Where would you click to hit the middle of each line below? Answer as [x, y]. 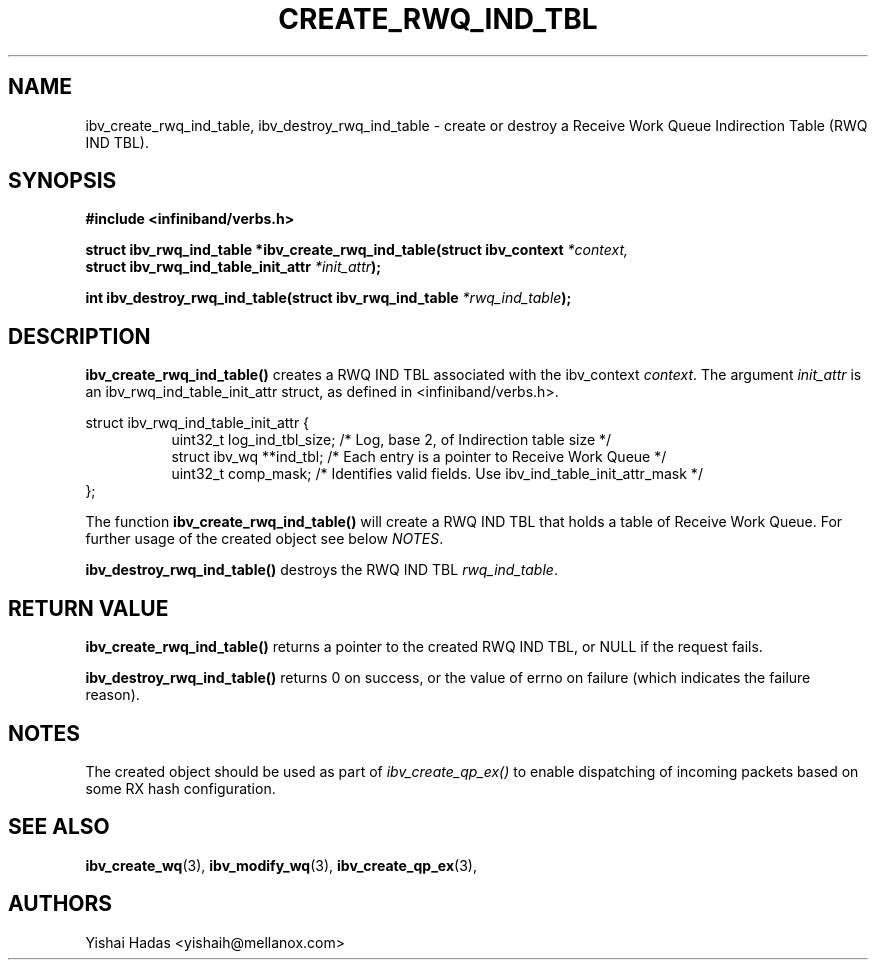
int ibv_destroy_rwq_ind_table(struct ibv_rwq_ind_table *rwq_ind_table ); [328, 298]
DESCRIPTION [79, 336]
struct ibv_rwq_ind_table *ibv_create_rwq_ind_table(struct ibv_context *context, [356, 250]
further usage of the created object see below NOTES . [264, 539]
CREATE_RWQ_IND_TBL [438, 19]
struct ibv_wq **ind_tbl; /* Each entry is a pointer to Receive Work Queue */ [419, 457]
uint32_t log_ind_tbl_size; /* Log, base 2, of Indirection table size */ [391, 440]
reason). [112, 695]
